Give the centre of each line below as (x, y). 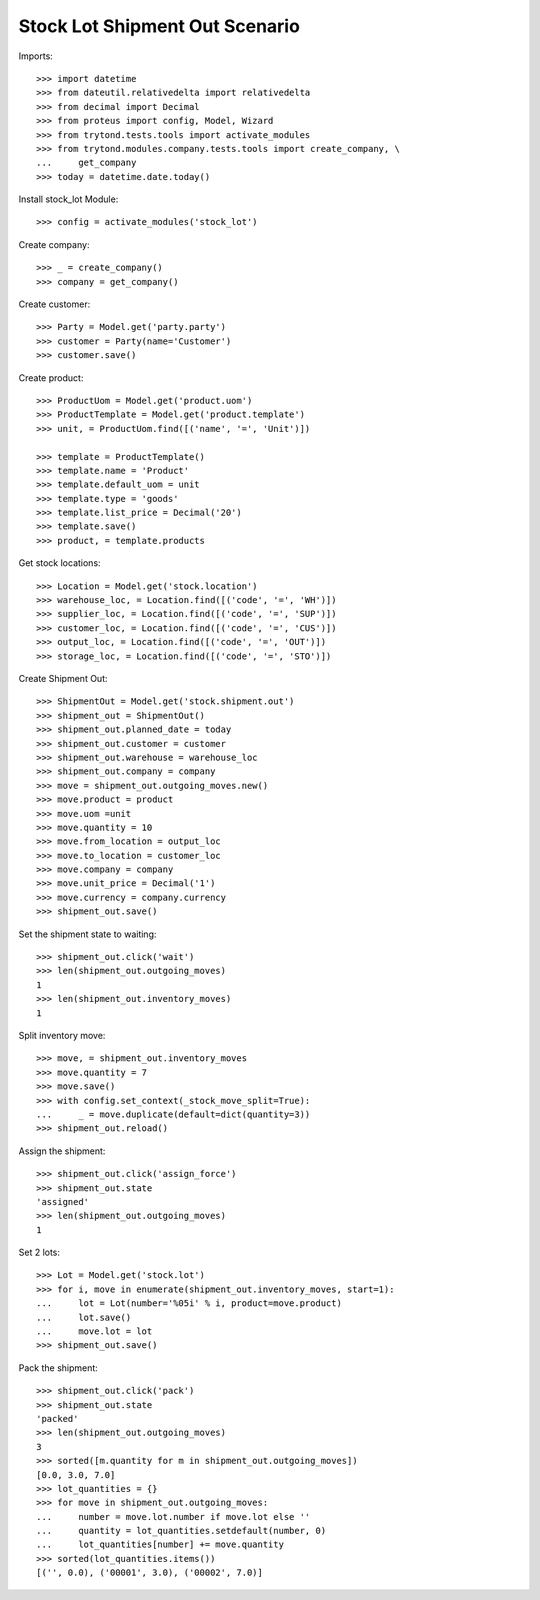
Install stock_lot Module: (68, 199)
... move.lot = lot (94, 1331)
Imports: (36, 56)
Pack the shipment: (58, 1367)
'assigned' (63, 1201)
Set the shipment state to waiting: (87, 934)
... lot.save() (84, 1317)
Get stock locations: (59, 563)
